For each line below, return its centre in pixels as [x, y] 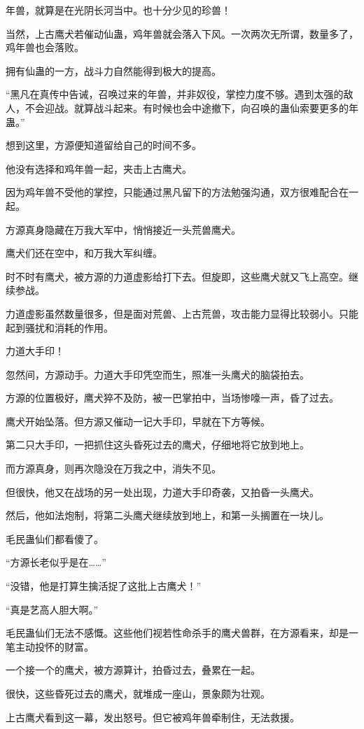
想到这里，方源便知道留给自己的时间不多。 [104, 145]
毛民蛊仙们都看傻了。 [55, 538]
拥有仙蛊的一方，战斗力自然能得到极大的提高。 [113, 70]
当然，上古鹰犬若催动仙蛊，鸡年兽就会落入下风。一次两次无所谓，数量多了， [182, 33]
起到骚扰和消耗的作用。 [59, 327]
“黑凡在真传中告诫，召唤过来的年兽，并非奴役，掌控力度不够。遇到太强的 [175, 94]
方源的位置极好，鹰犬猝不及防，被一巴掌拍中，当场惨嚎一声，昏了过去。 [172, 398]
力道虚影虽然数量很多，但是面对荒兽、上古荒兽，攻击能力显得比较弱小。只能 [182, 313]
